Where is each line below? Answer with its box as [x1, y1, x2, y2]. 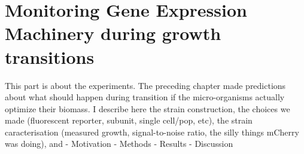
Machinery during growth [5, 21, 221, 45]
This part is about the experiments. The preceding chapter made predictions [5, 79, 286, 91]
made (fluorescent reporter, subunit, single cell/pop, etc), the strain [5, 114, 253, 127]
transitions [5, 44, 95, 69]
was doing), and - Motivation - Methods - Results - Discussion [5, 137, 233, 150]
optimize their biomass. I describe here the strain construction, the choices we [5, 102, 290, 115]
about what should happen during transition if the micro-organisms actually [5, 91, 285, 103]
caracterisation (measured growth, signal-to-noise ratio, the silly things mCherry [5, 125, 299, 138]
